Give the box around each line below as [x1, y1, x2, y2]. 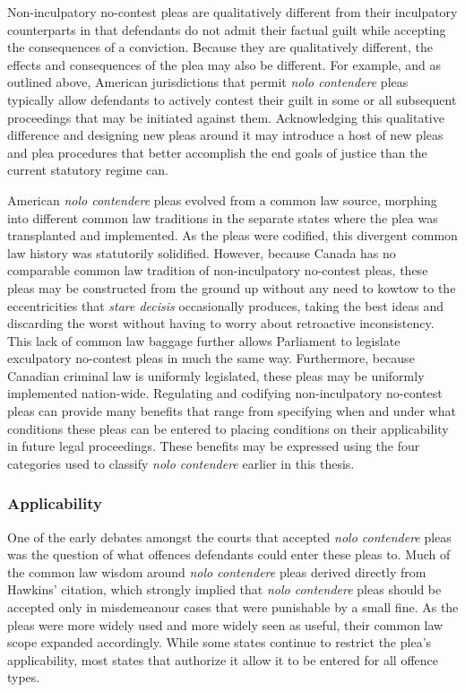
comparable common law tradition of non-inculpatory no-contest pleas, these [7, 261, 428, 280]
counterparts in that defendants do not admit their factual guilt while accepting [7, 20, 446, 39]
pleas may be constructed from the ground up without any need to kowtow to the [7, 278, 456, 297]
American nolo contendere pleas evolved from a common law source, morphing [7, 190, 437, 209]
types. [7, 668, 40, 687]
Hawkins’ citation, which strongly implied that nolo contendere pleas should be [7, 580, 442, 599]
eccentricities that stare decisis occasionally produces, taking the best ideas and [7, 296, 443, 315]
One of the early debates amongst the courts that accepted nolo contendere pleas [7, 527, 452, 546]
